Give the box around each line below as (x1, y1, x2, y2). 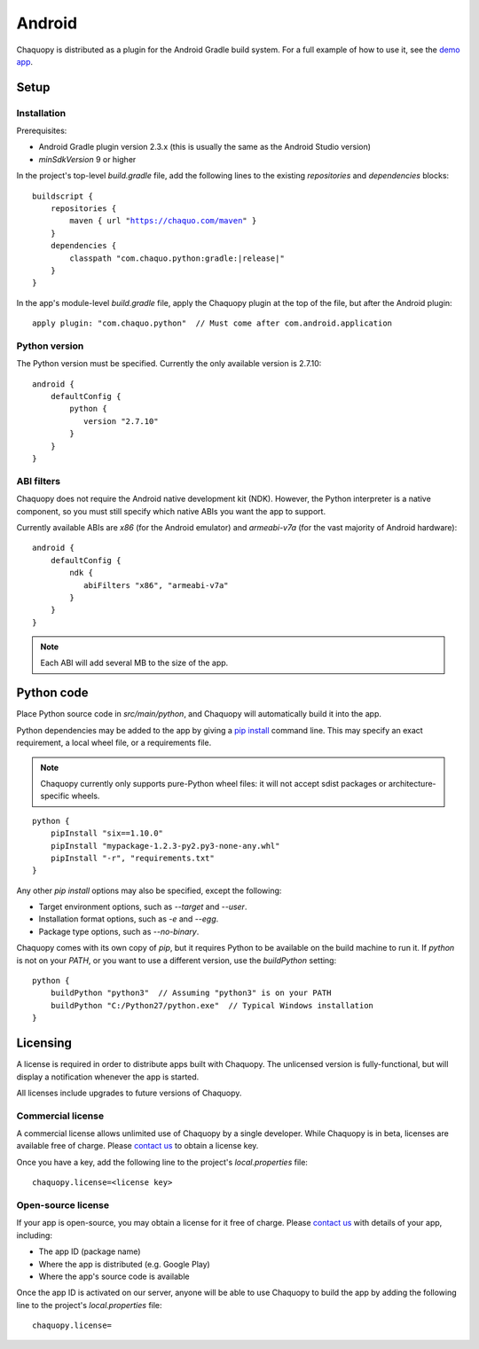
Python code (16, 686, 89, 701)
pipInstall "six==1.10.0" (50, 828, 164, 838)
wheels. (71, 790, 100, 802)
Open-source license (16, 1198, 110, 1211)
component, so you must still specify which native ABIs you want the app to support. (16, 506, 326, 516)
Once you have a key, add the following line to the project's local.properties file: (16, 1157, 308, 1167)
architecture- (388, 778, 436, 788)
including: (16, 1229, 53, 1241)
